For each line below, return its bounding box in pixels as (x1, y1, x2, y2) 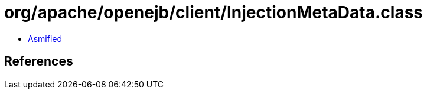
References (4, 54, 73, 69)
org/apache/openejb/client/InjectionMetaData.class (4, 2, 423, 22)
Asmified (28, 33, 63, 44)
